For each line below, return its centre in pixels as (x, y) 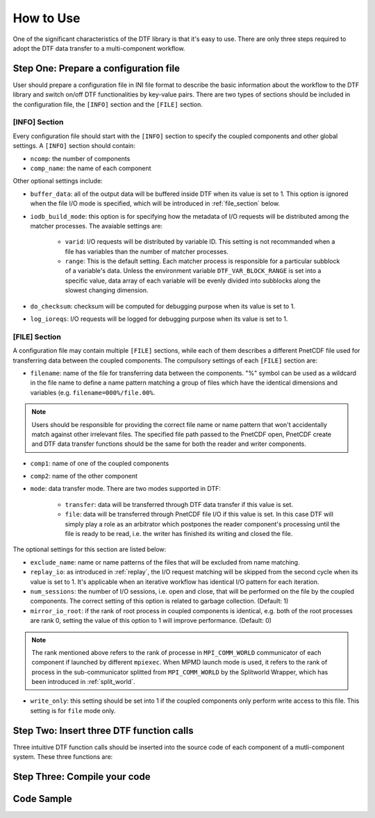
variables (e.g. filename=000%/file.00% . (93, 392)
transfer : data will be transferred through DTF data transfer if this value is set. (179, 504)
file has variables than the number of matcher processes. (147, 251)
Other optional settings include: (58, 181)
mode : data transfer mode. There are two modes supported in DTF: (126, 489)
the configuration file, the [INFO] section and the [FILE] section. (108, 104)
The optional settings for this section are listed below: (90, 549)
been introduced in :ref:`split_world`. (83, 682)
